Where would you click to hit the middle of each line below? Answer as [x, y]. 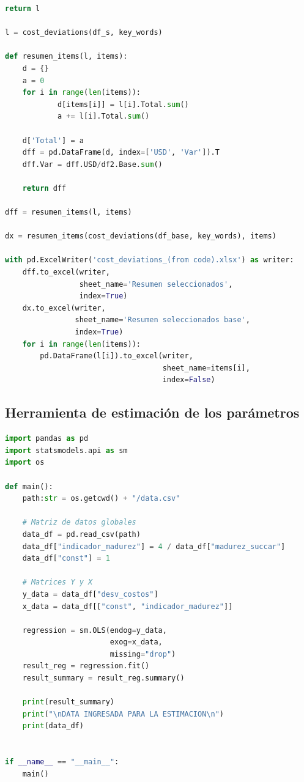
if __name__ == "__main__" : [62, 762]
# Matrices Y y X [57, 582]
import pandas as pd [47, 439]
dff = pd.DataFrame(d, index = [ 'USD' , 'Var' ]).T [121, 153]
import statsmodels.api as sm [66, 450]
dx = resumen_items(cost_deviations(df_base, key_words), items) [141, 236]
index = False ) [189, 380]
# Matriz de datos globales [79, 522]
